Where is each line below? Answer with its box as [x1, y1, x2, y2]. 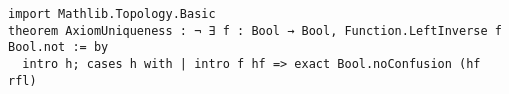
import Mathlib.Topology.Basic [8, 7, 216, 21]
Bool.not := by [8, 40, 109, 55]
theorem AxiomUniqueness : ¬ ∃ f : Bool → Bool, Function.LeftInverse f [8, 23, 502, 38]
